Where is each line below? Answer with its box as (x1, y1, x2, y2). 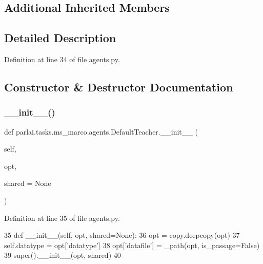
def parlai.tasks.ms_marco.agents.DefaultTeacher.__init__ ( (4, 126, 198, 137)
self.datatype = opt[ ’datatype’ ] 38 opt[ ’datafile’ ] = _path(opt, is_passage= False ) (4, 239, 260, 250)
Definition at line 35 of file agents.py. (4, 212, 120, 223)
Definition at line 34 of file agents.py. (4, 53, 120, 64)
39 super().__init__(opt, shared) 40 (4, 250, 121, 260)
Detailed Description (4, 30, 116, 46)
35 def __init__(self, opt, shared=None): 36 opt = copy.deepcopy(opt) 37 (4, 230, 240, 240)
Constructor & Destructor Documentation (4, 79, 233, 95)
